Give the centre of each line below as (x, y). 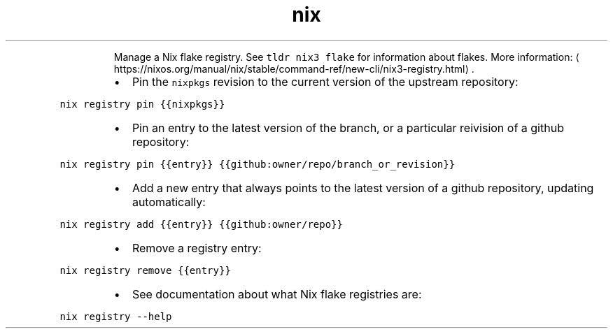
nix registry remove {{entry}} (145, 270)
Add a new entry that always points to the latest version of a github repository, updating (363, 188)
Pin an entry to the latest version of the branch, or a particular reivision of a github (348, 128)
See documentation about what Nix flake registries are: (277, 294)
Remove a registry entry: (197, 248)
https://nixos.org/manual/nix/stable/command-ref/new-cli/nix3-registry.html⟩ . (294, 68)
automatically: (169, 202)
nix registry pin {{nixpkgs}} (142, 104)
